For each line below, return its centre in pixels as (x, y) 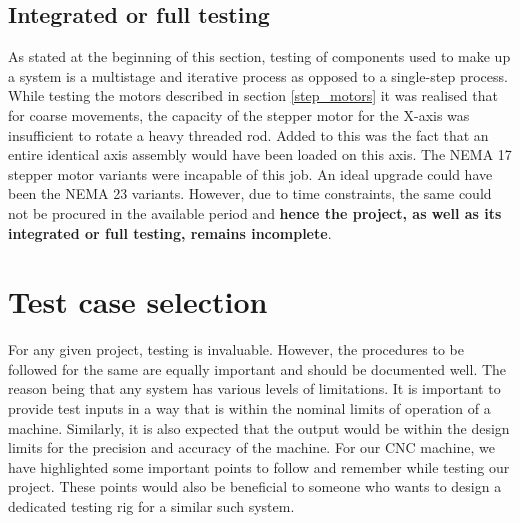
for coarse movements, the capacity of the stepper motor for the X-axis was (239, 114)
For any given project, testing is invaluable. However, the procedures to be (236, 349)
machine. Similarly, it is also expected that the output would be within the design (259, 427)
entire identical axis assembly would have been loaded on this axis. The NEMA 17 (260, 154)
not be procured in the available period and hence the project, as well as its (255, 212)
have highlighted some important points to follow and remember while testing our (259, 466)
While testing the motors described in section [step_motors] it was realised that (253, 95)
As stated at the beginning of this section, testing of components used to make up (259, 56)
